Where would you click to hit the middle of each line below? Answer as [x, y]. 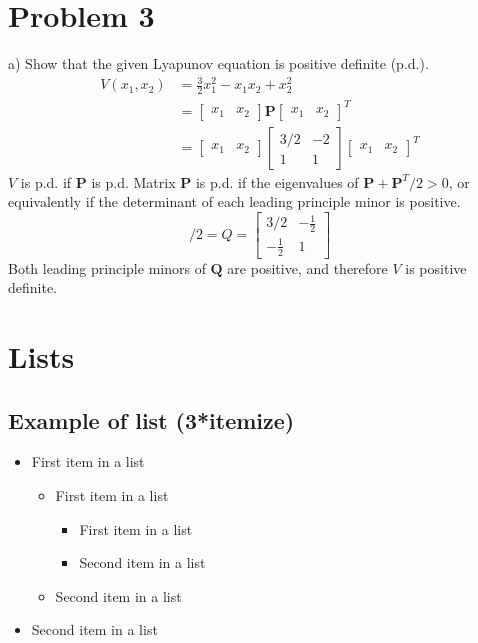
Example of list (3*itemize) [151, 419]
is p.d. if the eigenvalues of [277, 181]
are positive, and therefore [307, 267]
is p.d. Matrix [133, 181]
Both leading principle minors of [107, 267]
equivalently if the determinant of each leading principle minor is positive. [234, 201]
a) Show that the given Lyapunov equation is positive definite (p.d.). [218, 63]
